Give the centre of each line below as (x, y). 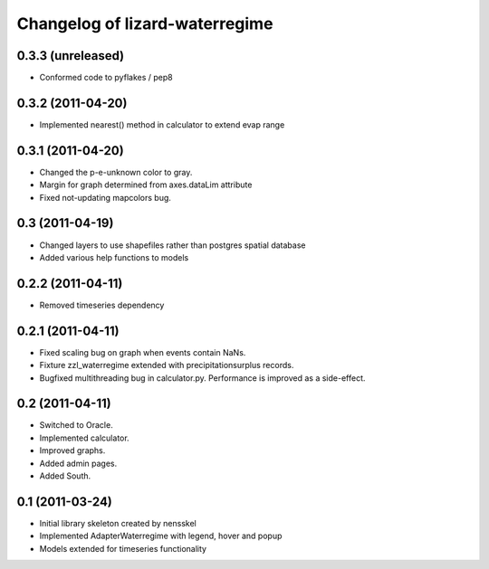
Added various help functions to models (114, 257)
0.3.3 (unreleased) (71, 56)
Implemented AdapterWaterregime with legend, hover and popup (161, 536)
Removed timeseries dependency (102, 305)
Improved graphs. (72, 450)
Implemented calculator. (85, 438)
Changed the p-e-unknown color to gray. (116, 172)
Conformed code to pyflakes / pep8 (106, 78)
